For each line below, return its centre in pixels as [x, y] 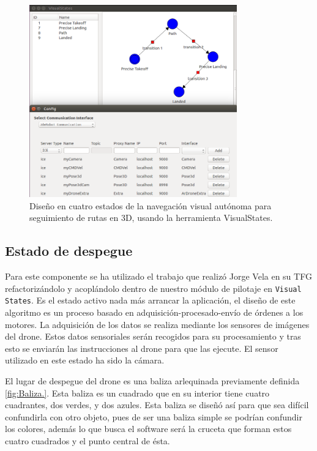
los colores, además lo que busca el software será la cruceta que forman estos [148, 429]
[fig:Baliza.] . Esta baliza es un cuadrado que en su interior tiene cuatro [137, 393]
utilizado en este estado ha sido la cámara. [85, 360]
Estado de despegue [69, 251]
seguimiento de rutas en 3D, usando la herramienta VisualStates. [151, 218]
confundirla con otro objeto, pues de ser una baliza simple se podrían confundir [154, 416]
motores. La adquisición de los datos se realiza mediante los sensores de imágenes [157, 324]
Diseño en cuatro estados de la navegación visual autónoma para [151, 205]
